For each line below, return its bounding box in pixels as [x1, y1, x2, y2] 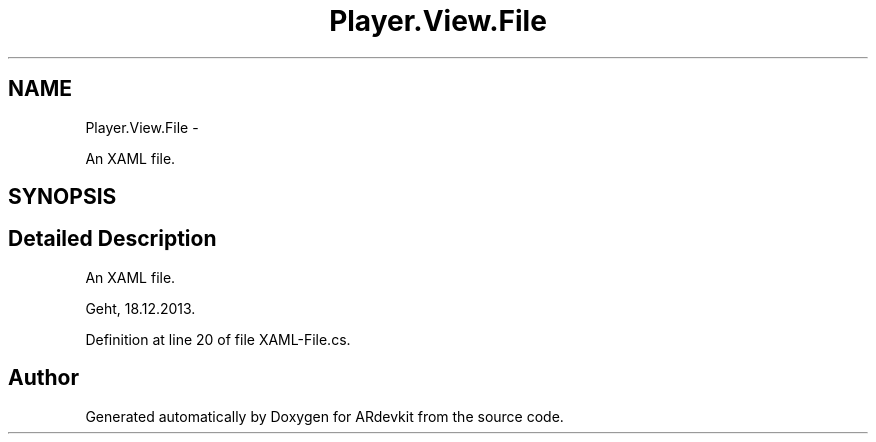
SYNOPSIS [8, 184, 117, 210]
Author [8, 365, 79, 391]
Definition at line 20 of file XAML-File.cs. [85, 330, 351, 348]
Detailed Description [8, 226, 217, 252]
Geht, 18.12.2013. [85, 299, 196, 317]
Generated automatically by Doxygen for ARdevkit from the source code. [85, 407, 564, 425]
